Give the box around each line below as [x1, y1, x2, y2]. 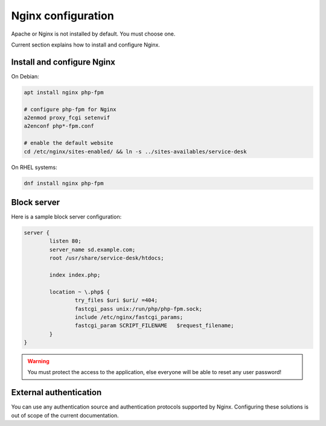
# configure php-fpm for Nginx [24, 106, 117, 113]
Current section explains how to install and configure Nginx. [11, 41, 160, 48]
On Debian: [11, 72, 39, 80]
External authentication [11, 387, 102, 398]
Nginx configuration [11, 9, 114, 22]
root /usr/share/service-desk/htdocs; [49, 255, 164, 262]
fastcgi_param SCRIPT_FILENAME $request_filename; [74, 322, 234, 329]
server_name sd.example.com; [49, 246, 136, 253]
